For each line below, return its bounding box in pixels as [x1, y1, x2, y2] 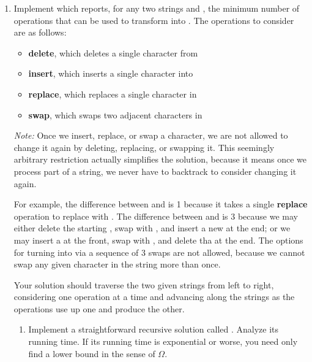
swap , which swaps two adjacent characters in [28, 108, 202, 121]
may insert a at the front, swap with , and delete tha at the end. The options [13, 233, 303, 246]
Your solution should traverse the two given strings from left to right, [13, 278, 274, 291]
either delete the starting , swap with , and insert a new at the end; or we [13, 221, 291, 234]
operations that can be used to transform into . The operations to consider [13, 13, 294, 26]
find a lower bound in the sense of [28, 347, 155, 360]
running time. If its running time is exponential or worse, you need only [28, 335, 298, 348]
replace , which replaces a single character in [28, 87, 197, 100]
